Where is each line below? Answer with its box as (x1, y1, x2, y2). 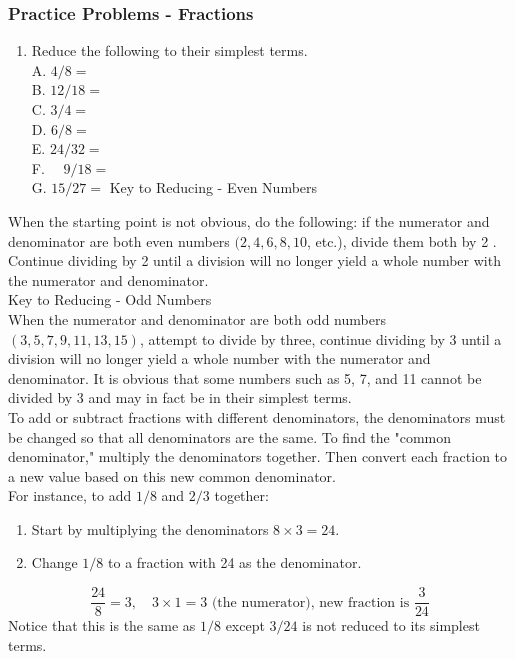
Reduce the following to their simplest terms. (31, 40, 308, 61)
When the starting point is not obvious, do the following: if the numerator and (8, 210, 490, 231)
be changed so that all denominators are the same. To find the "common (8, 426, 452, 447)
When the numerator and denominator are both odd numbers (8, 308, 386, 329)
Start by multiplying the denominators (31, 518, 269, 539)
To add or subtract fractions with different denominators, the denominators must (8, 406, 506, 427)
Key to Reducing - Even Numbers (109, 177, 318, 198)
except (225, 615, 265, 636)
